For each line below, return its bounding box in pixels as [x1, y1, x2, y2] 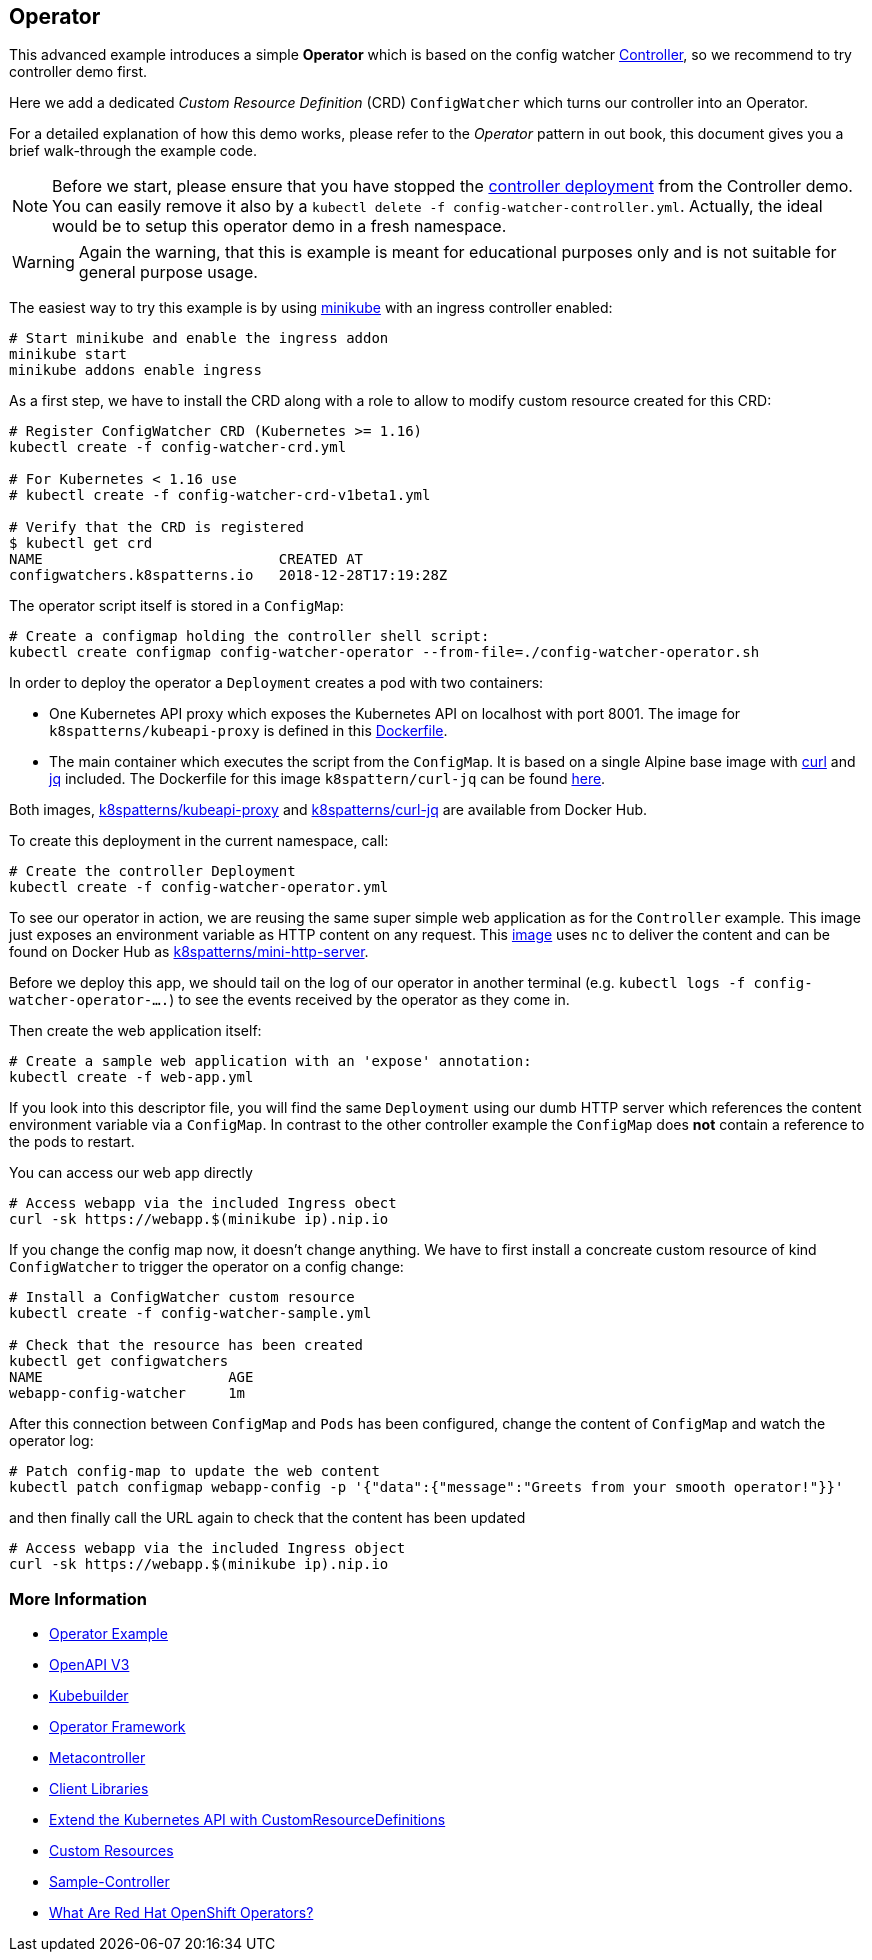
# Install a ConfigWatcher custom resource [9, 1289, 355, 1306]
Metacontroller [49, 1749, 146, 1767]
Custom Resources [49, 1842, 174, 1860]
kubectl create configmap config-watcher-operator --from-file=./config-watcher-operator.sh [9, 644, 760, 661]
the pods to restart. [9, 1133, 135, 1151]
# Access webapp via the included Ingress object [9, 1540, 406, 1557]
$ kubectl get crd [9, 535, 153, 552]
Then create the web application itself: [9, 1022, 262, 1040]
